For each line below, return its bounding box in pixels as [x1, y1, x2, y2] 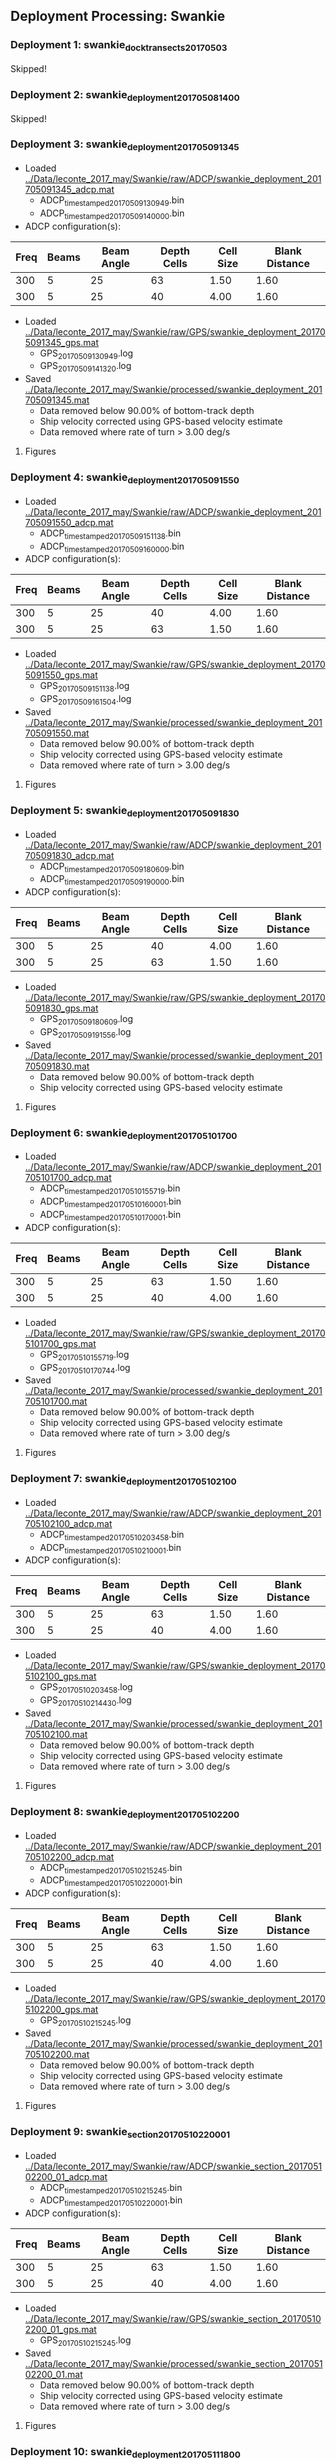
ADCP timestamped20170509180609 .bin [39, 860, 185, 874]
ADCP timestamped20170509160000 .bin [39, 540, 185, 554]
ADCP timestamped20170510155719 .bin [39, 1182, 181, 1197]
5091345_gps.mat [24, 336, 99, 348]
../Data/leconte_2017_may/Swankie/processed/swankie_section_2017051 [24, 2357, 323, 2369]
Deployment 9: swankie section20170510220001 [10, 2124, 231, 2141]
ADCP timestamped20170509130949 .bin [39, 194, 185, 208]
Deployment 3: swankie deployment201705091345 [10, 137, 240, 153]
